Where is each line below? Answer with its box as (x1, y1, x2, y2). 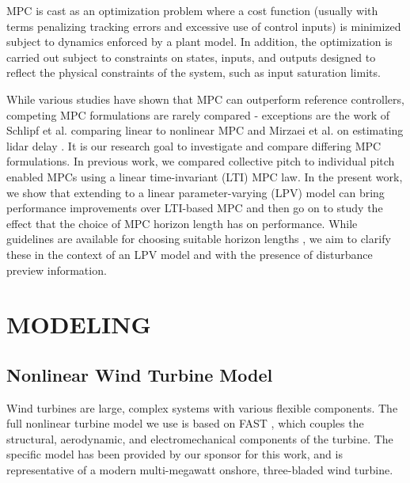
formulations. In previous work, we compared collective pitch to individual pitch (6, 153, 395, 169)
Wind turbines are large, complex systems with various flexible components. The (6, 399, 398, 416)
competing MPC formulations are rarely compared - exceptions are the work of (6, 106, 389, 123)
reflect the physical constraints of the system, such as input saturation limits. (6, 64, 381, 81)
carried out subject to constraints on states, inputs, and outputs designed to (6, 48, 376, 65)
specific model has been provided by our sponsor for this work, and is (6, 446, 343, 462)
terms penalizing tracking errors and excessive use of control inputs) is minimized (6, 17, 401, 34)
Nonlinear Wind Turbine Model (6, 362, 273, 386)
